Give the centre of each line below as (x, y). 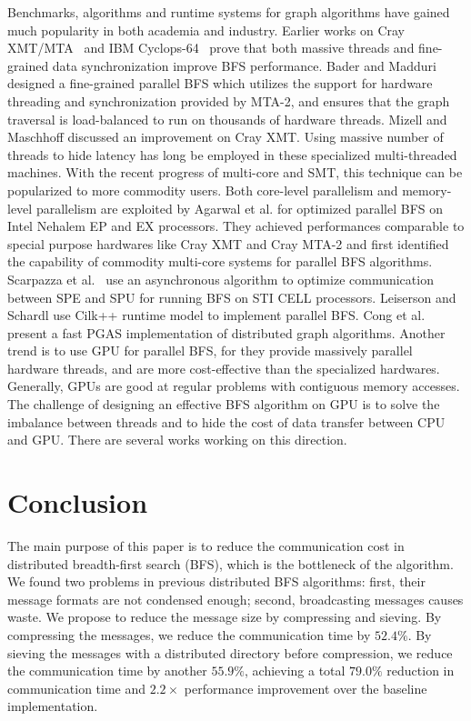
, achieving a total (295, 671)
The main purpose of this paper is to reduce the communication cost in (206, 545)
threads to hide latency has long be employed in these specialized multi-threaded (232, 154)
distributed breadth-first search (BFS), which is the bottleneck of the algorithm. (230, 563)
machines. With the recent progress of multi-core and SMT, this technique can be (235, 172)
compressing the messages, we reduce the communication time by (189, 634)
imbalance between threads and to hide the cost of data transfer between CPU (226, 421)
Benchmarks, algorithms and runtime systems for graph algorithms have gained (229, 12)
